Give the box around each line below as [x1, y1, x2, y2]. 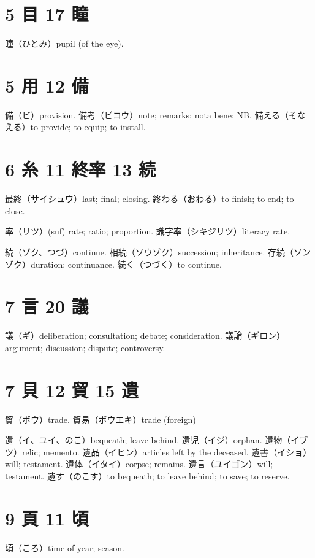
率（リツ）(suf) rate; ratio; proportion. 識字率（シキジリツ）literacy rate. [5, 225, 290, 238]
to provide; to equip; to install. [30, 120, 146, 133]
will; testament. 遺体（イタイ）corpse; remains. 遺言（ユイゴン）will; [5, 457, 273, 470]
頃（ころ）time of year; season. [5, 541, 125, 554]
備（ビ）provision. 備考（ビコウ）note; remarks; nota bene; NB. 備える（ [5, 108, 289, 121]
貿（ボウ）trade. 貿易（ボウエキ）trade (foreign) [5, 413, 196, 425]
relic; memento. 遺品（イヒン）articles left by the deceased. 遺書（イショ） [21, 445, 312, 458]
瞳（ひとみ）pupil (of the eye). [5, 37, 124, 50]
